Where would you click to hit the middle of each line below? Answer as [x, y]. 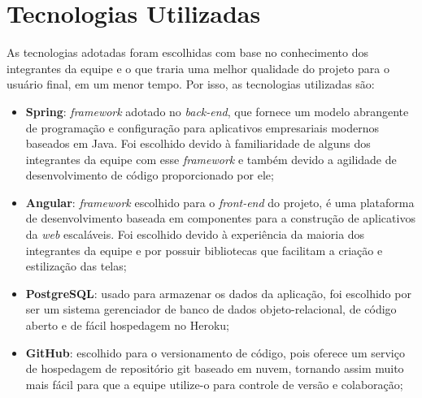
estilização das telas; [76, 266]
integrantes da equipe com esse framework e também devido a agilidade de [211, 159]
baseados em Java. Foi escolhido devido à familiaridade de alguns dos [198, 143]
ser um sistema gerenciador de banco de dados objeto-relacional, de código [211, 309]
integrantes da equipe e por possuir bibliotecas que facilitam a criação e [204, 250]
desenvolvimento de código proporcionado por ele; [150, 175]
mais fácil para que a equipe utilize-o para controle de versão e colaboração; [214, 384]
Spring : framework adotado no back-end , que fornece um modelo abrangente [217, 111]
